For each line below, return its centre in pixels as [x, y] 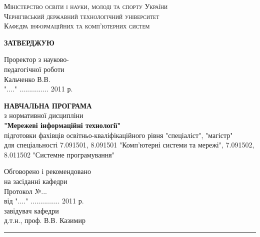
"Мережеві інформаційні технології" [62, 125]
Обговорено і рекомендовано [47, 171]
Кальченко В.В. [27, 79]
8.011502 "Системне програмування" [59, 154]
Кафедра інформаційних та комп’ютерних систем [77, 26]
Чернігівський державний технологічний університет [82, 16]
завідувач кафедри [31, 210]
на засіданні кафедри [36, 181]
